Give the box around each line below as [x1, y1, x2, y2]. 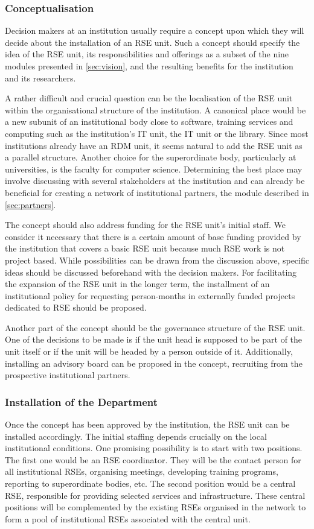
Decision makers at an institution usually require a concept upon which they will [5, 24, 304, 37]
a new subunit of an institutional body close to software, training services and [5, 115, 293, 128]
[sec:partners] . [5, 198, 56, 211]
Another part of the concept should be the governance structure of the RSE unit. [5, 321, 306, 334]
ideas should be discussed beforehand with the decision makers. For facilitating [5, 265, 297, 278]
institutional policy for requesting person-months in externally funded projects [5, 289, 295, 302]
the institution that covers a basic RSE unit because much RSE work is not [5, 242, 285, 255]
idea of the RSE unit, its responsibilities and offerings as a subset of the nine [5, 48, 289, 60]
